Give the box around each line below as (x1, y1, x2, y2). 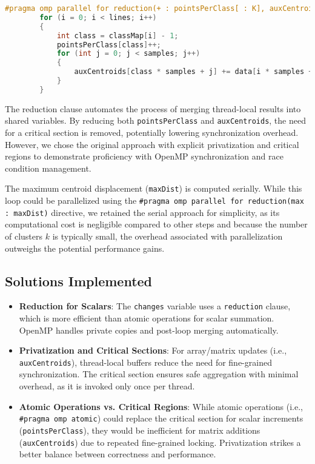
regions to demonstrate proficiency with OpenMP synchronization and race (5, 150, 283, 163)
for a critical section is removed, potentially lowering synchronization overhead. (5, 126, 299, 138)
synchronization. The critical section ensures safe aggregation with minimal (19, 368, 299, 380)
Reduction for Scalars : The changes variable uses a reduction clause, (19, 300, 291, 312)
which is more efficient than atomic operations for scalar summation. (19, 311, 274, 324)
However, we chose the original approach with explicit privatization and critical (5, 138, 299, 150)
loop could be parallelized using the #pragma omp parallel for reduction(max (5, 194, 304, 207)
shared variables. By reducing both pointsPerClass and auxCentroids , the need (5, 114, 306, 127)
